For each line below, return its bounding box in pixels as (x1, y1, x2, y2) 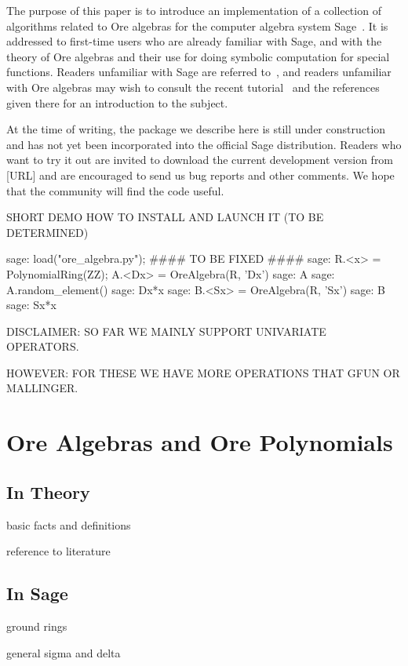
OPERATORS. (6, 338, 79, 355)
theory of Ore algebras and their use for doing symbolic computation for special (6, 48, 390, 64)
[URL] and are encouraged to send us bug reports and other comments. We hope (6, 166, 395, 183)
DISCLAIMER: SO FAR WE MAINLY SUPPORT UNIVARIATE (6, 322, 326, 339)
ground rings (6, 618, 67, 635)
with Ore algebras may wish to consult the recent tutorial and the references (6, 78, 380, 95)
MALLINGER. (6, 380, 78, 396)
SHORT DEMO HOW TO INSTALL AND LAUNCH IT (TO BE (6, 209, 324, 225)
